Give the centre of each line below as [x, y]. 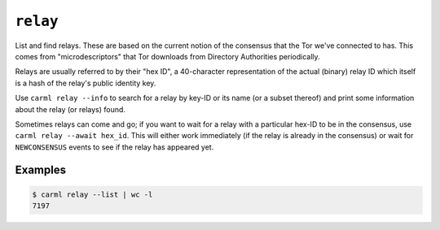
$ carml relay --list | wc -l [92, 194]
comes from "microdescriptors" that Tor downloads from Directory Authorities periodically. [168, 56]
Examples [41, 170]
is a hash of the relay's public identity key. [86, 83]
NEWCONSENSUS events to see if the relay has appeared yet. [114, 147]
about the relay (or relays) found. [70, 109]
